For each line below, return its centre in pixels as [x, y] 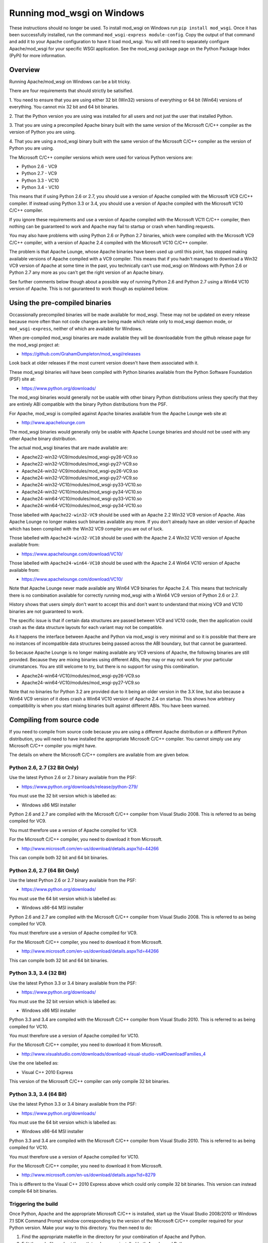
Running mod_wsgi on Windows [77, 13]
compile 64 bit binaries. [33, 1191]
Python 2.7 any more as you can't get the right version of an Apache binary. [87, 272]
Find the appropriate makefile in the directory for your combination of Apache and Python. [114, 1237]
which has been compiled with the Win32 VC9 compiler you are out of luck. [86, 529]
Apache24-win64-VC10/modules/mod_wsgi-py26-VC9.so [81, 676]
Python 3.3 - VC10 [40, 180]
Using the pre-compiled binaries [60, 303]
